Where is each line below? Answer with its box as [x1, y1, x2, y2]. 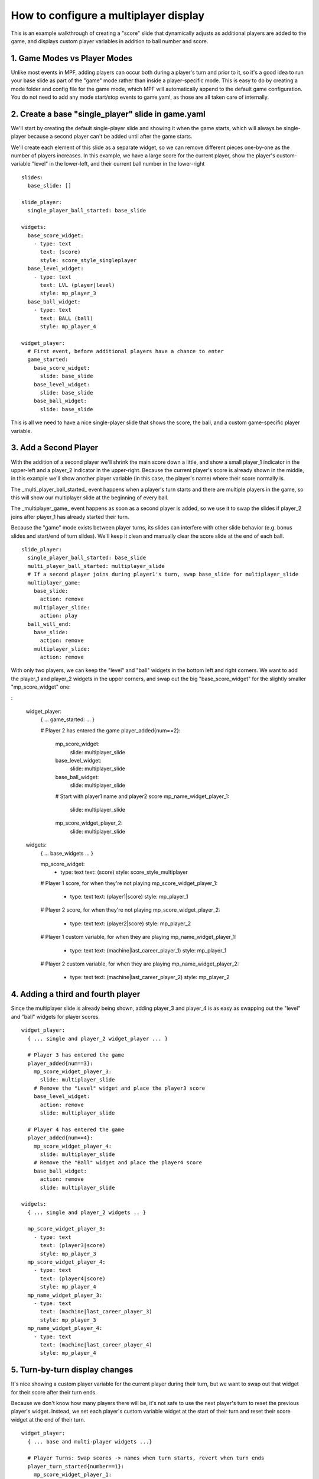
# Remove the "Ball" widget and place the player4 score [33, 1160, 202, 1166]
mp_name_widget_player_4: [27, 1325, 103, 1332]
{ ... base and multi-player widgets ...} [27, 1438, 153, 1445]
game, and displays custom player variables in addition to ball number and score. [11, 37, 209, 44]
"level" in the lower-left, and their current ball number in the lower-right [31, 160, 205, 167]
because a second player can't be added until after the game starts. [27, 133, 193, 140]
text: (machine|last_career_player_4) [40, 1341, 153, 1348]
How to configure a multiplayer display [11, 9, 205, 22]
